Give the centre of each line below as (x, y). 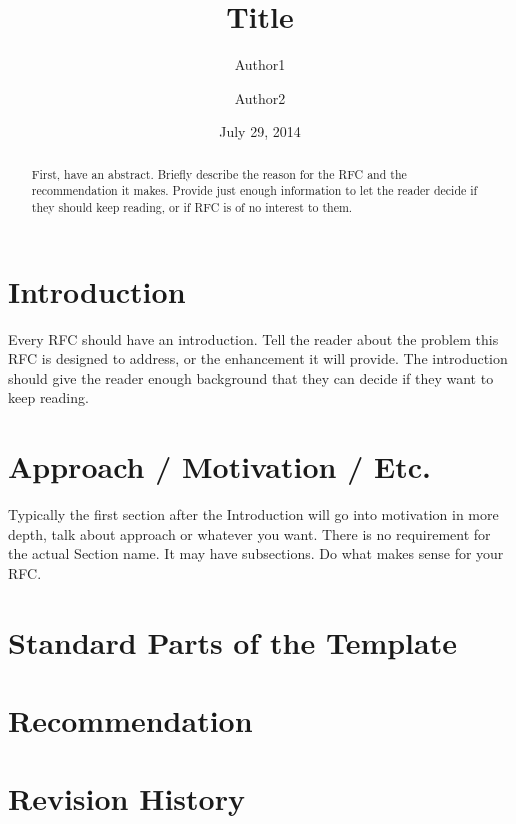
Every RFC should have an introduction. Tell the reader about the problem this (253, 338)
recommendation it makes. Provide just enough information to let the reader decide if (254, 190)
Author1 (260, 64)
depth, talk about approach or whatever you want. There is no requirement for (249, 533)
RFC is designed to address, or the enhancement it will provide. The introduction (258, 358)
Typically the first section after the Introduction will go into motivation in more (253, 514)
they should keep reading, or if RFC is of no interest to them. (192, 207)
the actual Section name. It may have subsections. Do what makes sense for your (256, 553)
